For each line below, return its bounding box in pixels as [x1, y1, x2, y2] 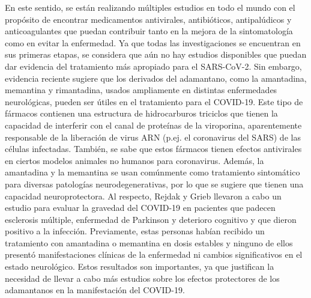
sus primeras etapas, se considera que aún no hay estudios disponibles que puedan [5, 48, 307, 61]
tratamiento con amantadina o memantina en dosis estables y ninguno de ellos [5, 236, 293, 249]
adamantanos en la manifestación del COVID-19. [5, 284, 185, 296]
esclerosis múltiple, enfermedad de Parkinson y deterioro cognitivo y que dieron [5, 213, 297, 225]
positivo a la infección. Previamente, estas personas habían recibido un [5, 225, 265, 237]
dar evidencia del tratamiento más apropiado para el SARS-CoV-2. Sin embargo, [5, 59, 302, 72]
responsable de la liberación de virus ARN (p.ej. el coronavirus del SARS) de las [5, 130, 301, 143]
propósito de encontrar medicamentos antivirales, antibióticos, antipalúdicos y [5, 13, 292, 25]
